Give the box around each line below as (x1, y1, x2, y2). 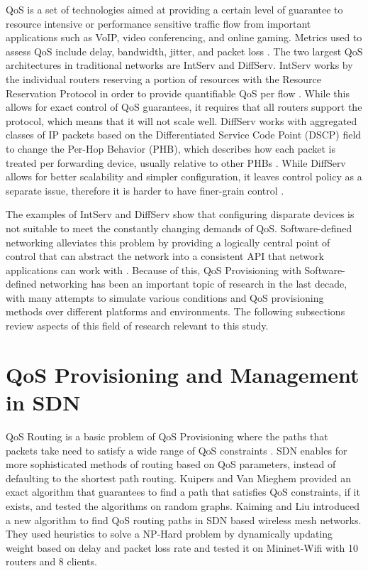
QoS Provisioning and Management (6, 359, 359, 388)
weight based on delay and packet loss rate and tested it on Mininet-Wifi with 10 (6, 540, 358, 555)
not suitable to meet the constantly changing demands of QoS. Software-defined (6, 220, 352, 235)
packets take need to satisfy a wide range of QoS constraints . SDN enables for (6, 442, 347, 457)
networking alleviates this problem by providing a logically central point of (6, 234, 330, 249)
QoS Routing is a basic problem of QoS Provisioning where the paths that (6, 428, 328, 443)
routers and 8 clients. (6, 554, 97, 569)
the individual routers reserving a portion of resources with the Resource (6, 71, 322, 86)
